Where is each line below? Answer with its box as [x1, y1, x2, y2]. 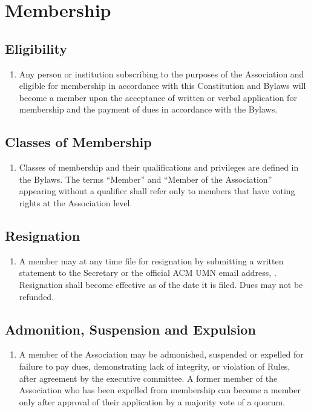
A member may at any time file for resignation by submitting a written [19, 254, 284, 267]
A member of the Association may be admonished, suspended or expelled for [19, 348, 304, 361]
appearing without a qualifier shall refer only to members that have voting [19, 185, 295, 197]
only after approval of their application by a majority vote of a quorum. [19, 395, 286, 408]
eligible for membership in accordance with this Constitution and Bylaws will [19, 79, 306, 92]
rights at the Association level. [19, 196, 133, 209]
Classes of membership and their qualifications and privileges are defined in [19, 161, 299, 174]
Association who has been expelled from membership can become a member [19, 384, 301, 396]
